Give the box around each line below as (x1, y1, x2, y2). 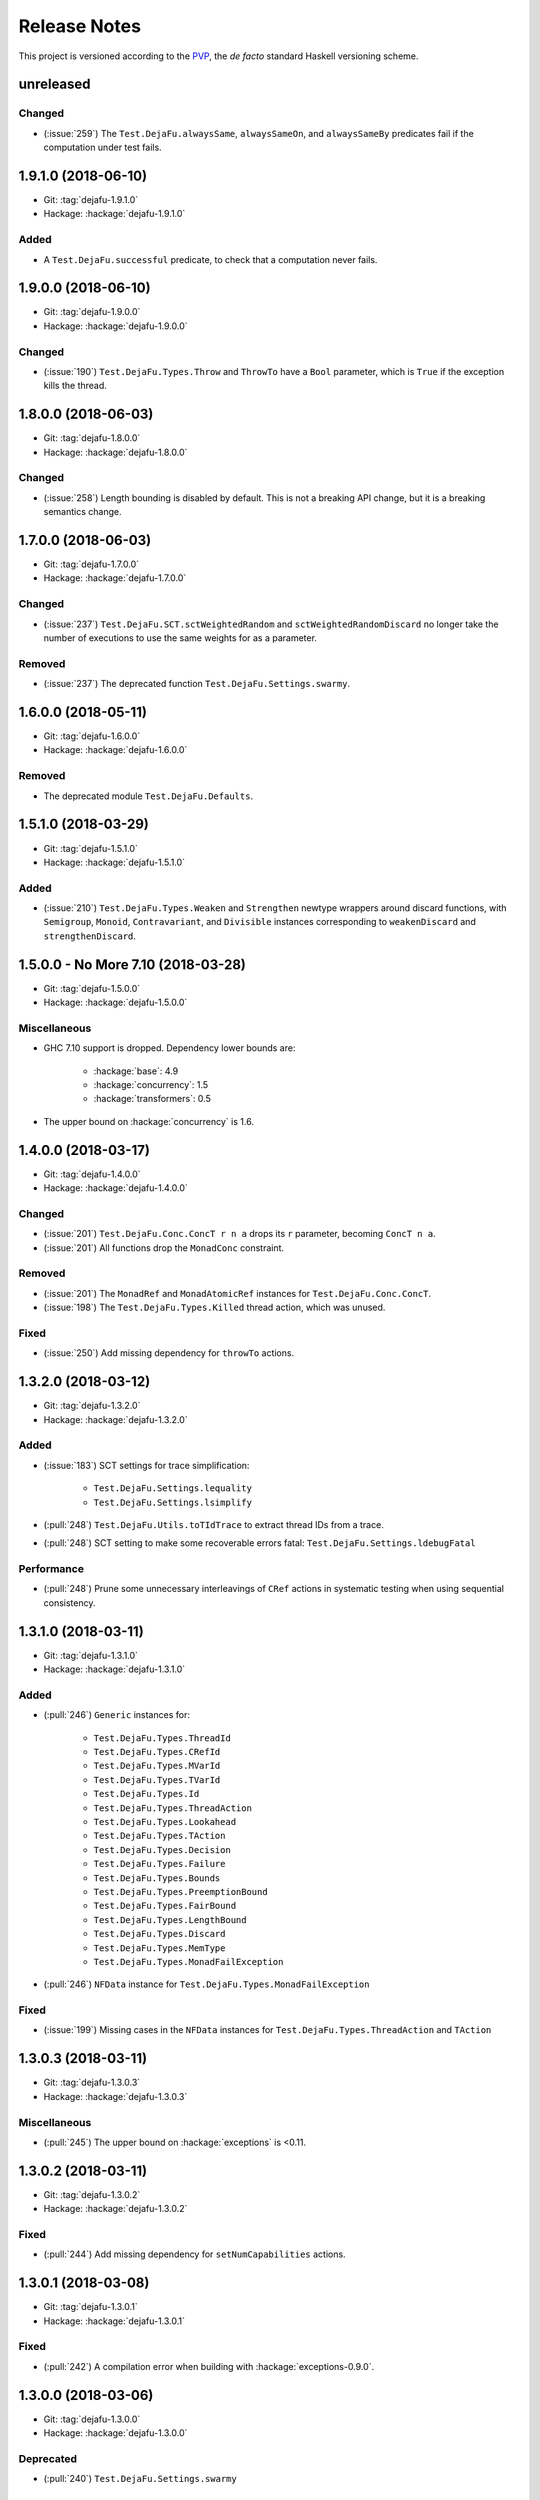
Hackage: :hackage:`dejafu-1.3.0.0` (43, 2427, 188, 2439)
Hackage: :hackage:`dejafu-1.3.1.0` (43, 1663, 186, 1675)
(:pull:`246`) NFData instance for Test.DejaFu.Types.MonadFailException (43, 1978, 370, 1990)
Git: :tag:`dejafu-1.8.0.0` (43, 432, 141, 444)
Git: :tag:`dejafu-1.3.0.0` (43, 2413, 141, 2425)
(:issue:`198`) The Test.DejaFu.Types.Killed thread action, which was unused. (43, 1301, 386, 1314)
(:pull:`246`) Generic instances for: (43, 1709, 190, 1721)
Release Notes (18, 15, 142, 37)
